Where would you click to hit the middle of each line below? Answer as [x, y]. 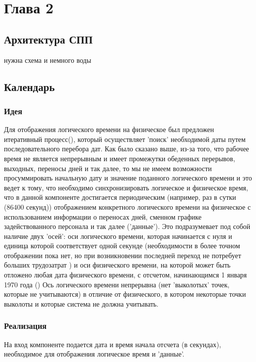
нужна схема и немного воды [48, 60]
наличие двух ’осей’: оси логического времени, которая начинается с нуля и [118, 236]
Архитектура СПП [48, 39]
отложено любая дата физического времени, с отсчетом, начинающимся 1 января [126, 275]
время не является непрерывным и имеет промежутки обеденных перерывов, [120, 158]
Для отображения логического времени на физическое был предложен [109, 129]
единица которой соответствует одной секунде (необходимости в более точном [122, 246]
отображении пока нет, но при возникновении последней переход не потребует [123, 255]
